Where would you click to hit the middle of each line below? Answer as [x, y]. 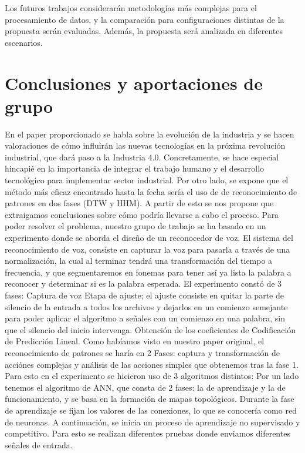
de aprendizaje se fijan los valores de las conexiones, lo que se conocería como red [151, 410]
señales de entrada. [39, 444]
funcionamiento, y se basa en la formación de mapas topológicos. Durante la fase [150, 399]
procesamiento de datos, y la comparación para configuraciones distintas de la [145, 19]
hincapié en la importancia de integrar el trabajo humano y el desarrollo [135, 168]
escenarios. [24, 42]
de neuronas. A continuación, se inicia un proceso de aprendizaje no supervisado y [152, 422]
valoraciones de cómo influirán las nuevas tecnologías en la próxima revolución [145, 145]
